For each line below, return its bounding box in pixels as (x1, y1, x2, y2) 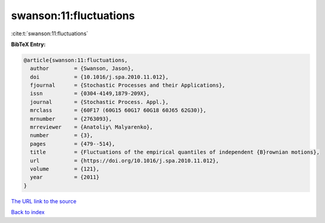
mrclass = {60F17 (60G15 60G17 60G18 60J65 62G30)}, (30, 107, 207, 114)
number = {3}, (30, 132, 94, 139)
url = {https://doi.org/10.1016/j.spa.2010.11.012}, (30, 157, 219, 164)
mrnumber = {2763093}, (30, 115, 112, 122)
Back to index (11, 209, 45, 216)
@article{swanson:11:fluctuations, (23, 57, 128, 63)
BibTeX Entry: (11, 41, 46, 48)
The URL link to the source (11, 197, 77, 204)
